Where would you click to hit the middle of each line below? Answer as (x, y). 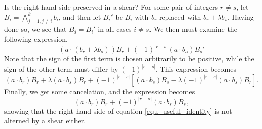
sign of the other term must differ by (61, 69)
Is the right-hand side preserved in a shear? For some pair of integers (111, 7)
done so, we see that (35, 29)
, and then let (80, 16)
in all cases (115, 29)
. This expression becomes (196, 69)
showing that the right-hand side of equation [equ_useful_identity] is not (118, 111)
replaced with (180, 16)
